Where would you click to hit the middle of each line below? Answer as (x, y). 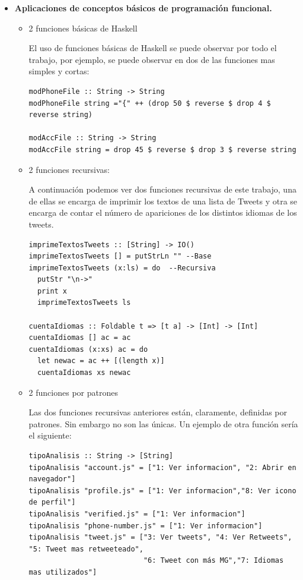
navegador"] (52, 479)
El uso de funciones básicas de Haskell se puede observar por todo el (153, 48)
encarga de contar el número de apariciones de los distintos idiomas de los (163, 212)
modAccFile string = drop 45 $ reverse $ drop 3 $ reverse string (162, 149)
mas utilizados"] (63, 572)
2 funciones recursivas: (69, 169)
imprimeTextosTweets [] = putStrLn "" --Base (120, 256)
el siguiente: (50, 435)
